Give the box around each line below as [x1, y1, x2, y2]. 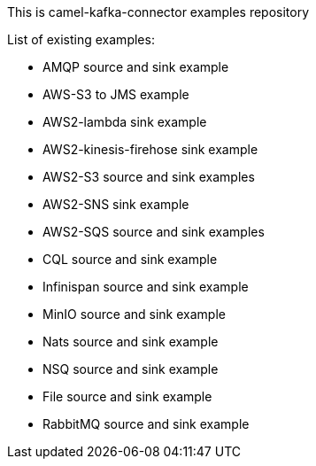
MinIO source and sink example [42, 307, 226, 322]
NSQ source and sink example [42, 361, 219, 377]
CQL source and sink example [42, 252, 218, 267]
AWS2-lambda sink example [42, 114, 207, 129]
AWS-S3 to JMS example [42, 87, 189, 102]
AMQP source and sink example [42, 59, 229, 74]
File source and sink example [42, 389, 212, 404]
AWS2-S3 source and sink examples [42, 169, 255, 184]
